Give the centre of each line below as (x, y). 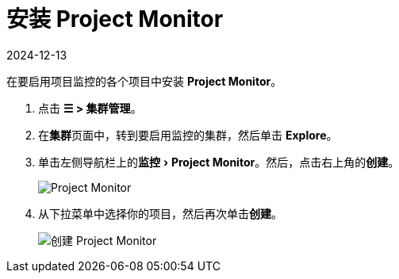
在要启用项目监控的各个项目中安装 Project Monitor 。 (144, 81)
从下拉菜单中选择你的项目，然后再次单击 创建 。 (160, 213)
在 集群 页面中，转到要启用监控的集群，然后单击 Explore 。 (188, 135)
